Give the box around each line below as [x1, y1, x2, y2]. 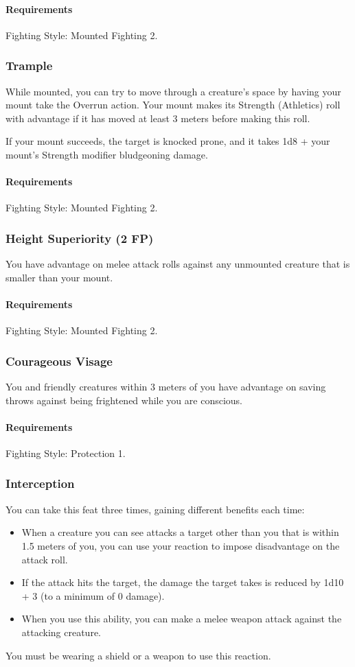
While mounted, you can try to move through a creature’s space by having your [5, 84, 341, 98]
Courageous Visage [5, 352, 113, 369]
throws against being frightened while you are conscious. [5, 393, 242, 407]
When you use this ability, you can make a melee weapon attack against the [21, 611, 342, 626]
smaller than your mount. [5, 270, 113, 284]
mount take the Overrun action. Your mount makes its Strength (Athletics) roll [5, 97, 341, 112]
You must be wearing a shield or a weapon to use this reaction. [5, 648, 271, 662]
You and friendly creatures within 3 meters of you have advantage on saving [5, 379, 326, 393]
